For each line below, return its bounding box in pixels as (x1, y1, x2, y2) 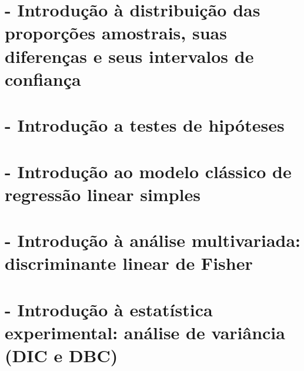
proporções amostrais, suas (5, 21, 227, 45)
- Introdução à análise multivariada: (5, 228, 301, 252)
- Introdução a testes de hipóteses (5, 113, 285, 137)
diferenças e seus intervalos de (5, 44, 254, 68)
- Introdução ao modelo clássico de (5, 159, 292, 183)
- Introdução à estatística (5, 297, 213, 321)
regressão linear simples (5, 182, 201, 206)
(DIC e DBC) (5, 343, 118, 367)
